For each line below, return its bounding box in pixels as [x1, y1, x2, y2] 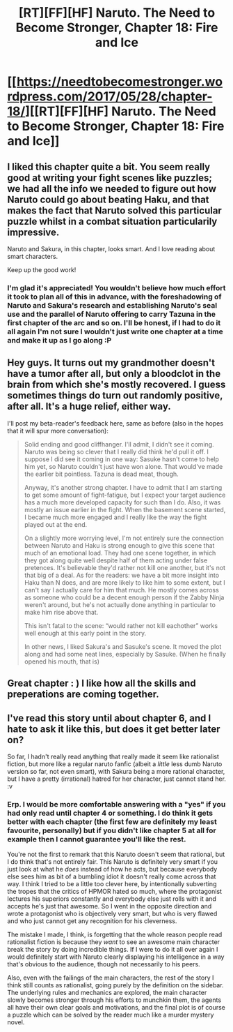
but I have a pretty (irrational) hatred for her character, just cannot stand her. [7, 775, 226, 783]
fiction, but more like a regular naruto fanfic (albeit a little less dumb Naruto [7, 759, 223, 768]
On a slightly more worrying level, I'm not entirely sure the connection [24, 534, 224, 542]
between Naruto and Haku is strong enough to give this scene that [24, 541, 215, 549]
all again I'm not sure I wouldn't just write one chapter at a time [7, 327, 224, 336]
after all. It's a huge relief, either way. [7, 401, 172, 412]
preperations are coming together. [7, 689, 159, 701]
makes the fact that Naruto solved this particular [7, 204, 223, 216]
